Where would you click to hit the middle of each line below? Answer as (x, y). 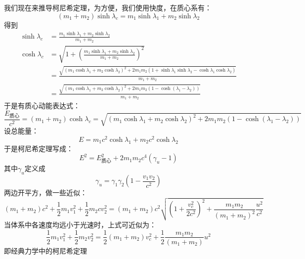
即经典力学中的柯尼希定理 (45, 250)
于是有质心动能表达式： (42, 106)
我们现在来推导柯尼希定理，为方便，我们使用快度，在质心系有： (108, 7)
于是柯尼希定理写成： (39, 148)
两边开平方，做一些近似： (45, 193)
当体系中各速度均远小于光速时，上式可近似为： (80, 224)
